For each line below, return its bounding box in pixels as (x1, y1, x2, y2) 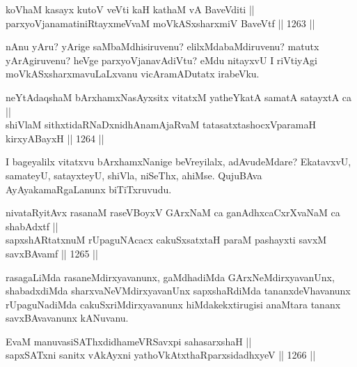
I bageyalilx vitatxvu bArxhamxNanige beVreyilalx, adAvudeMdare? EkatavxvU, (6, 154, 351, 169)
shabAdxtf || (6, 218, 58, 233)
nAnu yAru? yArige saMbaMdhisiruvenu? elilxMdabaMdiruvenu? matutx (6, 39, 319, 54)
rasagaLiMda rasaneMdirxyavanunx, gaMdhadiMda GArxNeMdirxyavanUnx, (6, 269, 335, 284)
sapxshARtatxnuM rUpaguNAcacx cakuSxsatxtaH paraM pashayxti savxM (6, 232, 327, 247)
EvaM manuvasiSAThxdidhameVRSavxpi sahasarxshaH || (6, 334, 252, 348)
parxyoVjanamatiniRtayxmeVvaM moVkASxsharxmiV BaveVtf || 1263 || (6, 15, 315, 30)
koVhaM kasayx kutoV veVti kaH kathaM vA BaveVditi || (6, 2, 255, 16)
